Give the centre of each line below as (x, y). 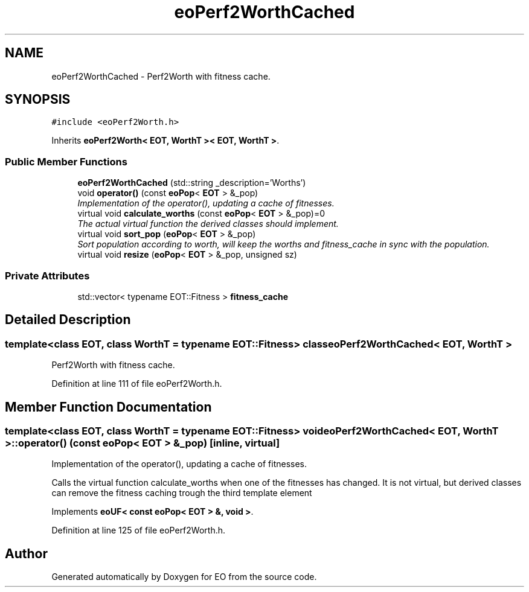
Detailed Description (68, 320)
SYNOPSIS (38, 100)
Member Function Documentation (108, 407)
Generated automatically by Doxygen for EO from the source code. (184, 577)
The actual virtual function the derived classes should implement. (208, 224)
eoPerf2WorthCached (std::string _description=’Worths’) (192, 183)
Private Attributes (47, 275)
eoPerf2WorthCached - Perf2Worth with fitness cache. (161, 76)
